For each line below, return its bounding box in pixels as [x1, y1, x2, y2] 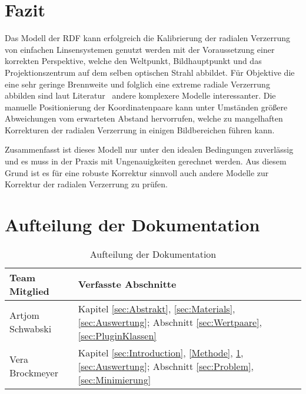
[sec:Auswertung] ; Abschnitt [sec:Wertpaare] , [78, 315, 262, 329]
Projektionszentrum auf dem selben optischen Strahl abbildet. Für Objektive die [5, 66, 295, 78]
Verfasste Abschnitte [78, 277, 177, 291]
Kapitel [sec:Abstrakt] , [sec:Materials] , [78, 301, 235, 315]
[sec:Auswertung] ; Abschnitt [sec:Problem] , [78, 359, 254, 373]
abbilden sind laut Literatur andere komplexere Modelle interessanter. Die [5, 89, 276, 102]
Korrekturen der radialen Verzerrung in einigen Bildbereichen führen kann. [5, 123, 275, 136]
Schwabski [9, 322, 52, 336]
